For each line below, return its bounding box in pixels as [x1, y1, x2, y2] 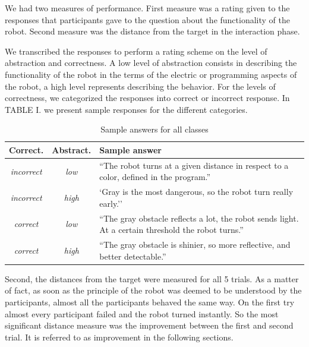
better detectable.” [99, 250, 166, 262]
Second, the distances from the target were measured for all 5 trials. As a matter [5, 272, 299, 285]
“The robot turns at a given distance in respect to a [99, 159, 289, 171]
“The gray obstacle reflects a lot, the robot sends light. [99, 212, 299, 224]
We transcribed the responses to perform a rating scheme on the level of [5, 45, 267, 57]
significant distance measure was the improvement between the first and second [5, 319, 294, 332]
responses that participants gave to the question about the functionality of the [5, 13, 290, 26]
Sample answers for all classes [100, 123, 209, 135]
